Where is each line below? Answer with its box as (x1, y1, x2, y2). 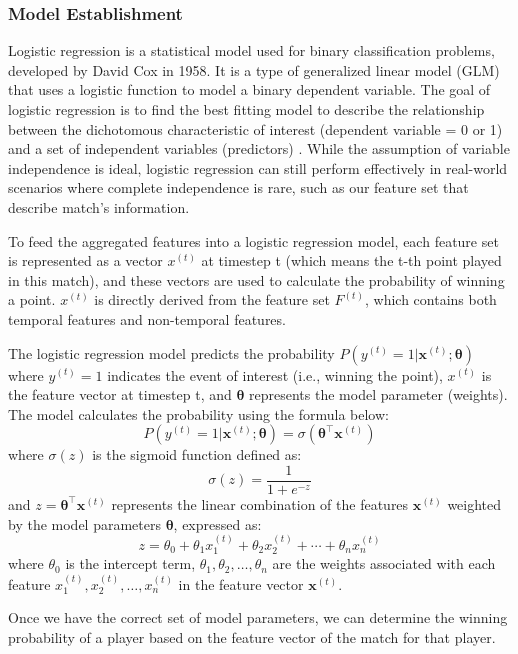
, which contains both (364, 289, 497, 310)
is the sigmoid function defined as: (92, 444, 302, 465)
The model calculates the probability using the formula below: (8, 403, 389, 424)
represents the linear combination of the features (111, 493, 409, 514)
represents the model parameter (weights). (249, 384, 508, 405)
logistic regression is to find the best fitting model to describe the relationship (8, 99, 485, 119)
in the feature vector (178, 573, 304, 594)
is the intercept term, (65, 553, 196, 574)
